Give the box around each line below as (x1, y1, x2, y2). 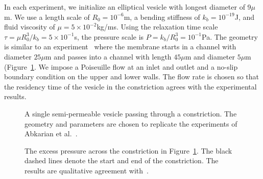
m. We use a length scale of (4, 11, 90, 22)
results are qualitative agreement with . (25, 165, 149, 175)
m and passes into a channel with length (45, 51, 172, 62)
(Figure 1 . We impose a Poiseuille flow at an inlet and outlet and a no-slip (4, 61, 238, 72)
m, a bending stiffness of (124, 11, 200, 22)
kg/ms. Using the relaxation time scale (97, 21, 218, 32)
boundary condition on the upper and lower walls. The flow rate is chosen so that (4, 71, 259, 82)
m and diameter (185, 51, 235, 62)
